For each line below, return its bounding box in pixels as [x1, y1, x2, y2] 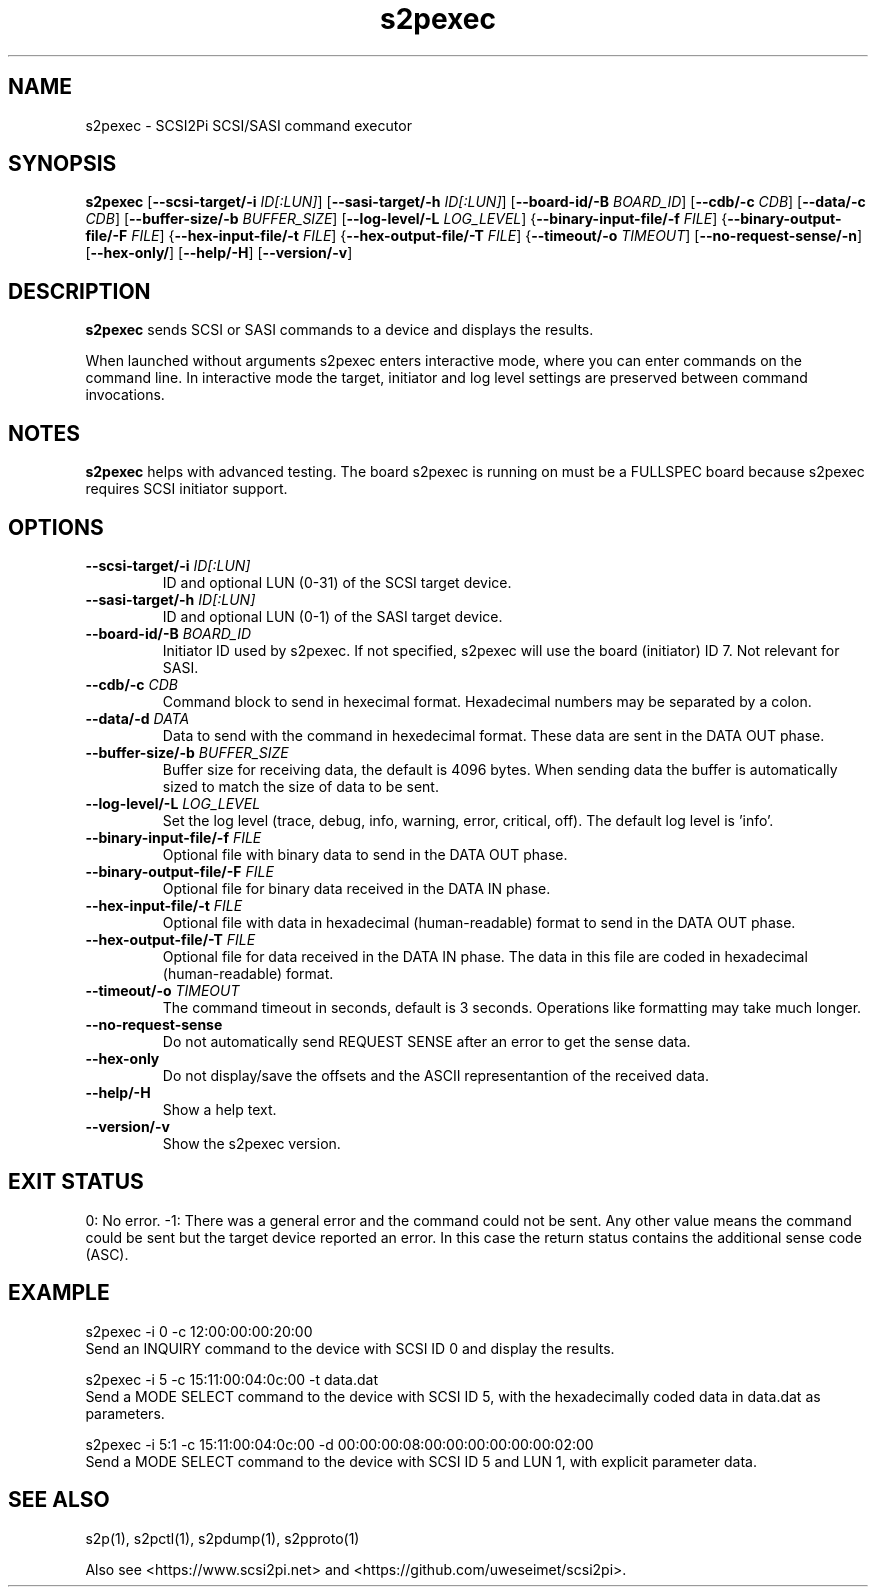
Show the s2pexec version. [162, 1134, 341, 1152]
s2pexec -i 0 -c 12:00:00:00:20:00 [85, 1322, 313, 1340]
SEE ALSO [8, 1487, 110, 1513]
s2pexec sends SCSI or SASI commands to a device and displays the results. [85, 321, 594, 339]
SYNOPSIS [8, 151, 117, 177]
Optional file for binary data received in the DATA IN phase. [162, 879, 551, 897]
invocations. [85, 386, 165, 404]
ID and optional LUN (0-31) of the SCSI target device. [162, 573, 512, 591]
